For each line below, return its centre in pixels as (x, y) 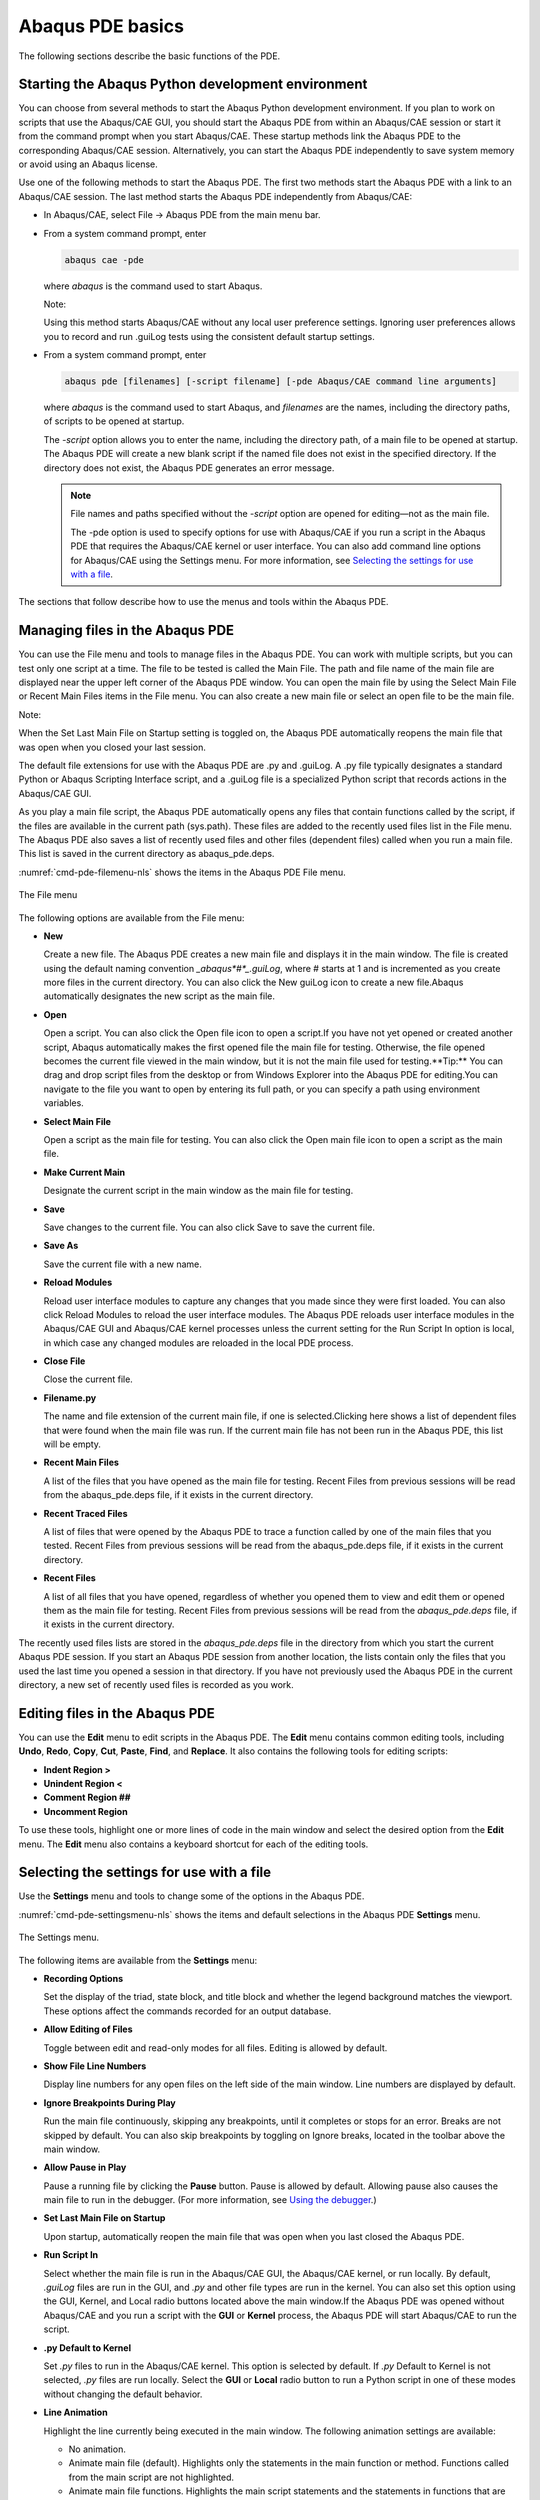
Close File (64, 1361)
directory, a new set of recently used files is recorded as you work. (156, 1684)
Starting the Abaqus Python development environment (193, 84)
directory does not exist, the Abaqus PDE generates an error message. (189, 467)
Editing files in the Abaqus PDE (116, 1713)
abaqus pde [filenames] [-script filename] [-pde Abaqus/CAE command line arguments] (280, 381)
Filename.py (70, 1397)
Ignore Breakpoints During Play (109, 2102)
